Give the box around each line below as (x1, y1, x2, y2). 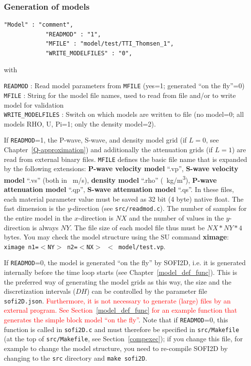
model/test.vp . (118, 241, 166, 251)
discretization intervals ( (4, 286, 76, 296)
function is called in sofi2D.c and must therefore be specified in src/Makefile (4, 324, 239, 334)
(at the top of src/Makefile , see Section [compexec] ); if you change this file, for (4, 334, 243, 344)
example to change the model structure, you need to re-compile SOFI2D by (4, 343, 228, 353)
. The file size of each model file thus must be (70, 222, 205, 232)
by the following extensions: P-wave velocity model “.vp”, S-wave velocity (4, 163, 238, 174)
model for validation (4, 99, 64, 110)
